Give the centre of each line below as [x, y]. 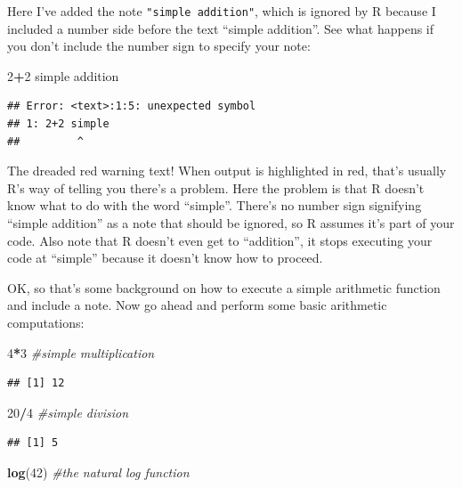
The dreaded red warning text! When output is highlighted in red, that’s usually [227, 171]
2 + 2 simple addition [63, 75]
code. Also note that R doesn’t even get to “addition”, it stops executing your [220, 240]
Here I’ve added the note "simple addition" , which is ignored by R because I [222, 11]
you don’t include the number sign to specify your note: [159, 46]
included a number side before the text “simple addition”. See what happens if [221, 28]
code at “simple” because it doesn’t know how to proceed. [165, 258]
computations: [46, 322]
